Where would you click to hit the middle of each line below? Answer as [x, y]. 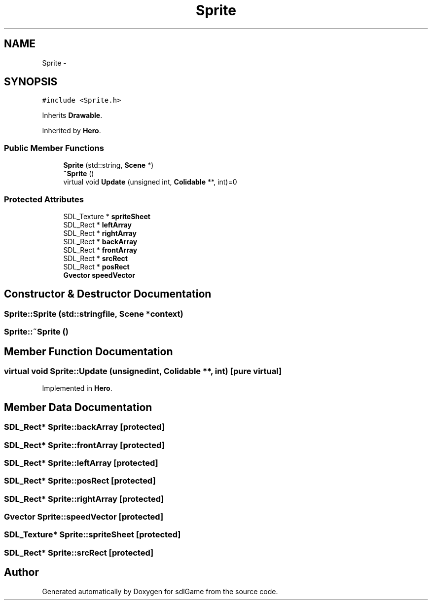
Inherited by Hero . [72, 131]
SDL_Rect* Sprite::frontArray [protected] [84, 445]
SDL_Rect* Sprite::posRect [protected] [80, 481]
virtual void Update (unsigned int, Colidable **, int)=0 [150, 182]
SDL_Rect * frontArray [100, 250]
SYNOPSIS [31, 82]
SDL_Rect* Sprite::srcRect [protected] [79, 552]
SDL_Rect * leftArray [98, 225]
